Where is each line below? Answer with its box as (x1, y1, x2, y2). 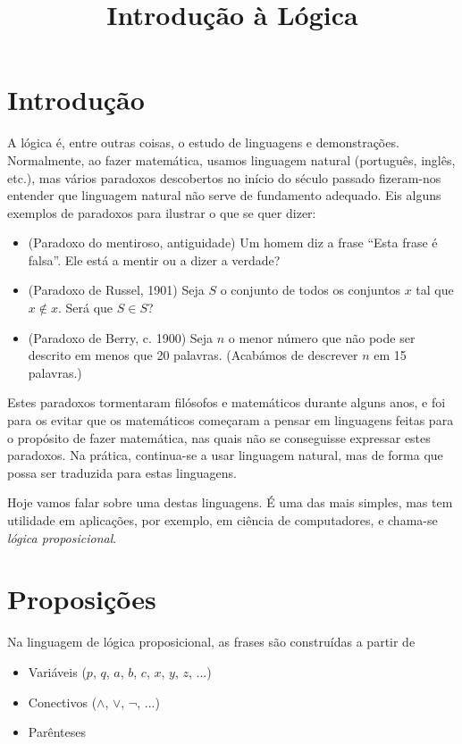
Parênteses (28, 723, 86, 741)
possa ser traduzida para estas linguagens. (7, 463, 237, 481)
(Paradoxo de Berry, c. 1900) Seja (28, 328, 214, 347)
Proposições (7, 581, 156, 617)
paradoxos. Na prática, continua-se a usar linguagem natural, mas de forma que (7, 446, 443, 464)
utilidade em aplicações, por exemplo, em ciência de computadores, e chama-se (7, 511, 438, 529)
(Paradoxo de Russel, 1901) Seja (28, 280, 205, 299)
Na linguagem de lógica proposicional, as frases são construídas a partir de (7, 632, 416, 651)
